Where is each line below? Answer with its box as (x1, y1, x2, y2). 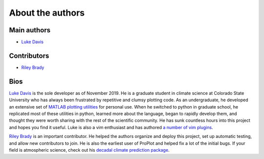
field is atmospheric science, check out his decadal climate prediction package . (9, 147, 170, 153)
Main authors (9, 26, 51, 34)
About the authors (9, 7, 85, 18)
